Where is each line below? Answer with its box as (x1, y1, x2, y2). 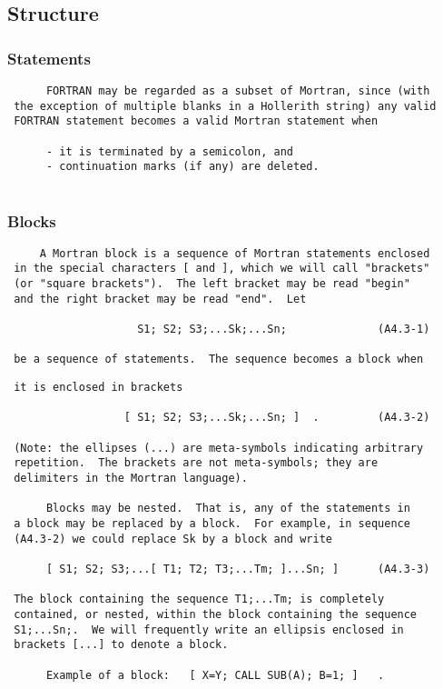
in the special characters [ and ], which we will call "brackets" (14, 262, 430, 275)
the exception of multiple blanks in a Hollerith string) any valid (14, 99, 437, 113)
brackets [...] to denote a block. (14, 638, 229, 652)
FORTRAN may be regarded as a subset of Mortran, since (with (45, 85, 430, 97)
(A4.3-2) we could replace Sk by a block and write (14, 532, 332, 545)
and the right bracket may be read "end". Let (14, 292, 307, 305)
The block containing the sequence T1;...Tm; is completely (14, 593, 385, 606)
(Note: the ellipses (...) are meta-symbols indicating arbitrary (14, 441, 424, 454)
